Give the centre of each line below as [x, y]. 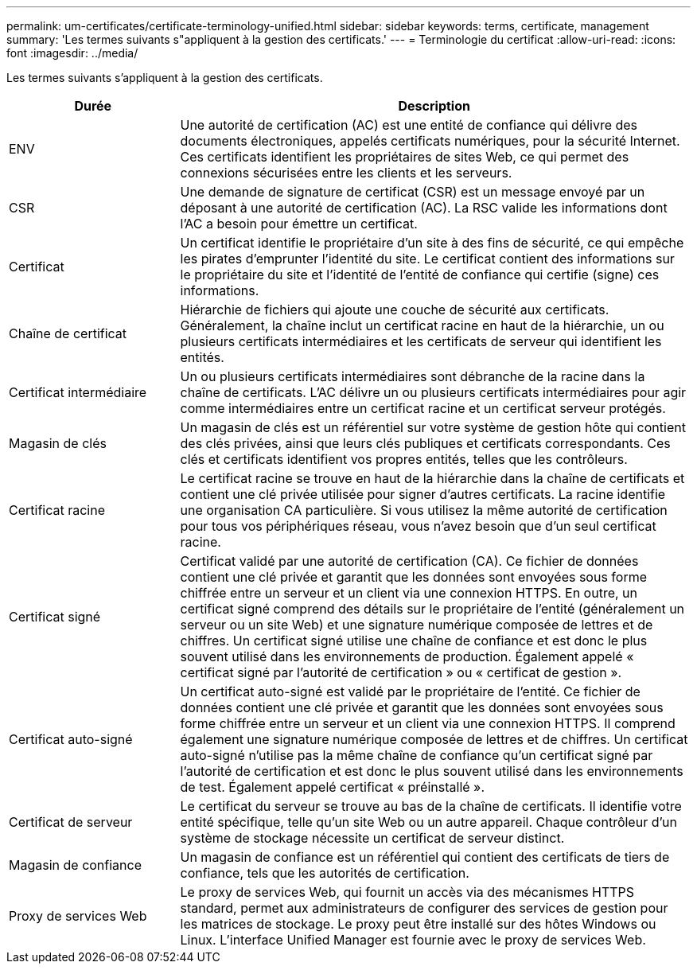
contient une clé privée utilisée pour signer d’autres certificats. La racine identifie [423, 494]
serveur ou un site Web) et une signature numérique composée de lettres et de [417, 625]
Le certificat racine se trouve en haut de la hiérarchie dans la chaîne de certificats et [432, 478]
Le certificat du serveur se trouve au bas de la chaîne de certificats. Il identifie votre [431, 806]
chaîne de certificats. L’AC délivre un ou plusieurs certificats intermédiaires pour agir [433, 392]
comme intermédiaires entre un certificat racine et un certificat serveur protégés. [423, 408]
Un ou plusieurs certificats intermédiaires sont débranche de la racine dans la [413, 376]
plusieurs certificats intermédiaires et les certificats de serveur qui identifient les [421, 341]
